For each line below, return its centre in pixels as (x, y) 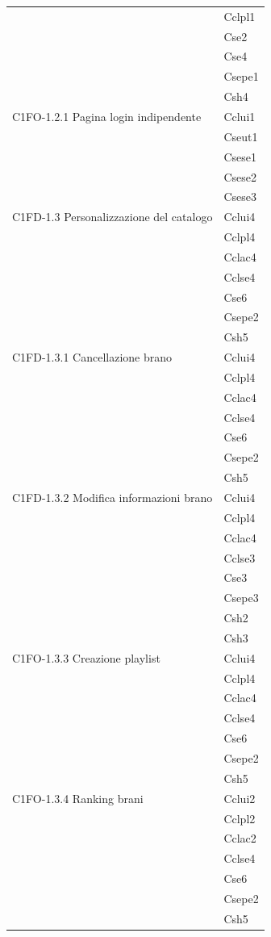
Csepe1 (241, 76)
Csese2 (240, 176)
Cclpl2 (240, 818)
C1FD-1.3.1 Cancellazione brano (92, 357)
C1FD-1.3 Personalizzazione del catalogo (113, 217)
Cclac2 (240, 838)
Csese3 (240, 197)
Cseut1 (241, 136)
